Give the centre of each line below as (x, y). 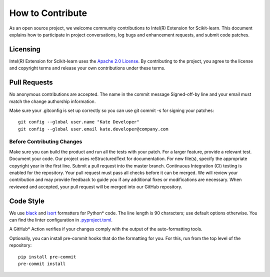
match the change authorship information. (52, 101)
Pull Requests (31, 82)
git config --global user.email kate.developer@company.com (93, 129)
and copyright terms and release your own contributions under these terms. (87, 68)
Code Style (27, 201)
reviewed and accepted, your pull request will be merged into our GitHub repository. (96, 186)
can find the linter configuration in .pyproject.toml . (61, 220)
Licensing (25, 49)
